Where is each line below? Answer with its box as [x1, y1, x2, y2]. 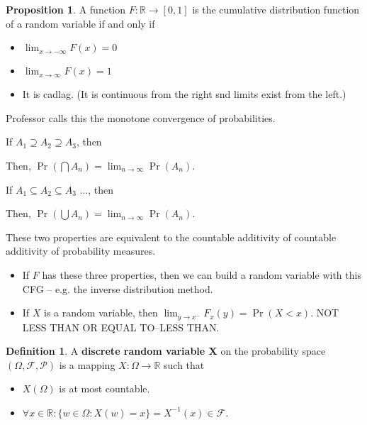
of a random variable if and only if [6, 16, 155, 31]
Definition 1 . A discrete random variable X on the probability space [6, 343, 326, 358]
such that [164, 357, 205, 372]
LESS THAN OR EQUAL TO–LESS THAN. [22, 319, 220, 334]
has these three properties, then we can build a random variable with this [42, 267, 361, 282]
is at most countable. [59, 381, 150, 396]
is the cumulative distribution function [192, 2, 360, 16]
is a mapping [59, 357, 115, 372]
